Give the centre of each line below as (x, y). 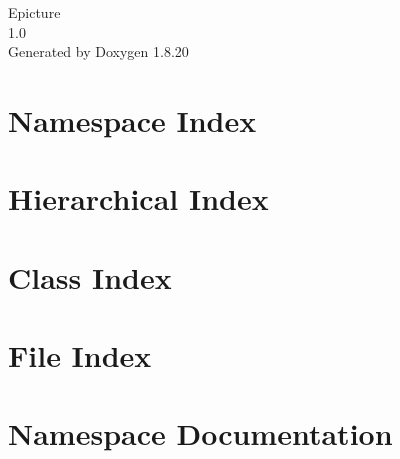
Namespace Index (132, 119)
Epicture (34, 12)
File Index (80, 355)
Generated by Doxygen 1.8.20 (98, 51)
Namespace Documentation (200, 433)
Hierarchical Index (138, 198)
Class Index (90, 276)
